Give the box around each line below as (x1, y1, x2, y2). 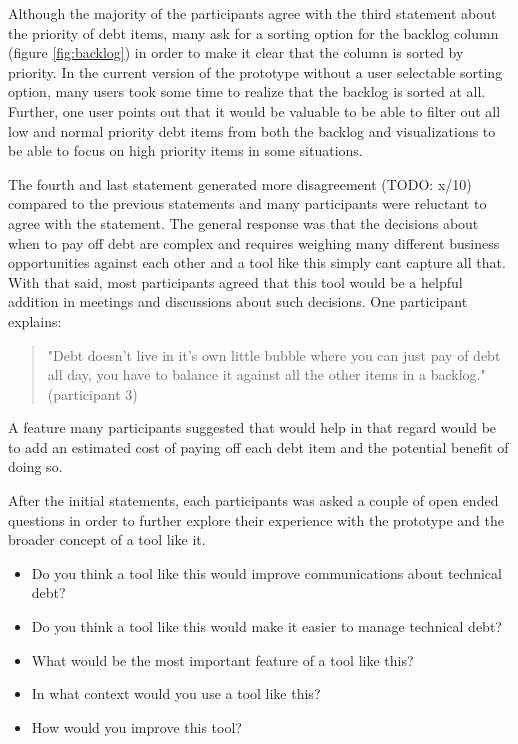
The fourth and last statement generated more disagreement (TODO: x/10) (8, 173, 472, 194)
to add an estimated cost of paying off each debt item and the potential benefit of (8, 436, 509, 457)
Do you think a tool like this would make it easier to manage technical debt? (31, 616, 502, 637)
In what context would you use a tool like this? (31, 683, 321, 704)
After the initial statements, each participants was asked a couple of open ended (8, 490, 499, 511)
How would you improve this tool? (31, 716, 242, 737)
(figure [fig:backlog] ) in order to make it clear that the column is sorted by (8, 42, 464, 63)
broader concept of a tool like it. (8, 529, 206, 550)
